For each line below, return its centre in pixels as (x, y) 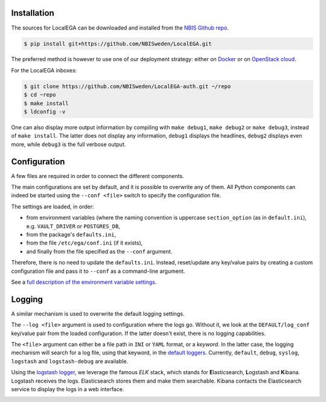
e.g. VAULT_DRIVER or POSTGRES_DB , (73, 226)
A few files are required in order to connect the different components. (97, 176)
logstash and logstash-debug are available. (70, 361)
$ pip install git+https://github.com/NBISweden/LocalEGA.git (118, 43)
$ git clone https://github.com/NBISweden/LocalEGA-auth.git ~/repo (127, 86)
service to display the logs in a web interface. (68, 389)
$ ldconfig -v (45, 112)
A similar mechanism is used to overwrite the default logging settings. (98, 313)
